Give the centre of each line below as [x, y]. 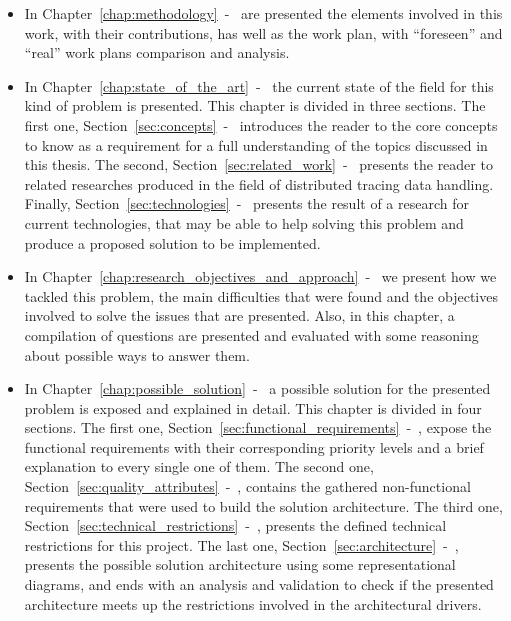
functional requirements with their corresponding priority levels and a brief [254, 446]
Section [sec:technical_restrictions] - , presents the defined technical [235, 525]
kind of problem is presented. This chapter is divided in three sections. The [255, 105]
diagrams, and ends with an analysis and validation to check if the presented [259, 584]
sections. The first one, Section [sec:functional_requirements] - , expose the [258, 427]
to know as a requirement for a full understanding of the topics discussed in [256, 144]
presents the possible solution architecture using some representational [240, 564]
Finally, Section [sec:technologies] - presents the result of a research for [246, 203]
